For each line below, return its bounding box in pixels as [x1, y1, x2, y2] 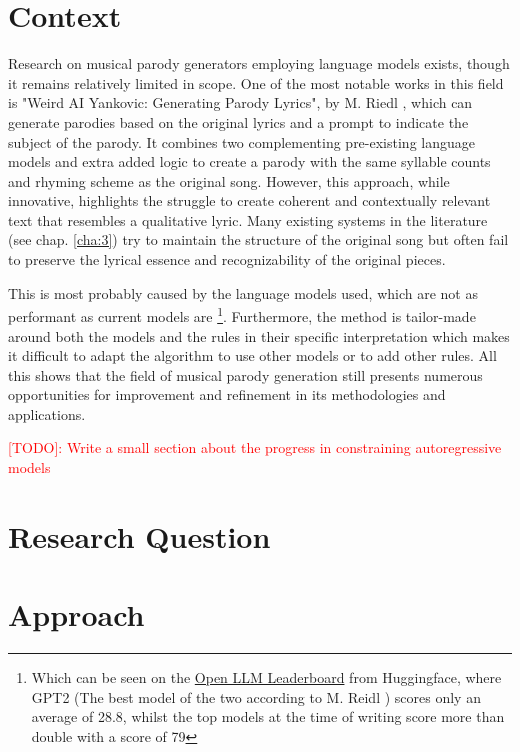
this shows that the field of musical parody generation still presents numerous [8, 364, 483, 385]
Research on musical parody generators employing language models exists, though [8, 53, 510, 74]
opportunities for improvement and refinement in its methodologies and [8, 384, 446, 405]
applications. [8, 403, 86, 424]
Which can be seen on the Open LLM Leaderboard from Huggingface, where [31, 667, 502, 688]
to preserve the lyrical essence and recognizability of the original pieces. [8, 249, 446, 270]
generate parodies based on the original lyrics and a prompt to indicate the [8, 111, 469, 132]
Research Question [8, 515, 271, 556]
